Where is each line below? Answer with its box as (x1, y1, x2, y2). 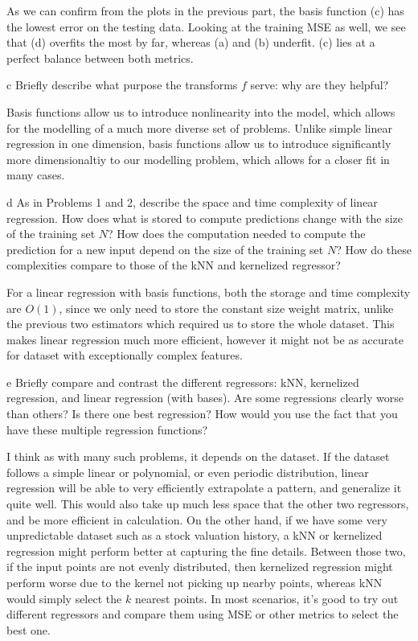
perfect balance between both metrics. (6, 49, 194, 66)
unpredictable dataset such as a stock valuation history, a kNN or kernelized (6, 527, 383, 544)
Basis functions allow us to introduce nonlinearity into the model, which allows (6, 103, 395, 120)
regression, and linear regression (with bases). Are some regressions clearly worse (6, 389, 404, 406)
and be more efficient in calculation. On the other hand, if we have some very (6, 511, 387, 528)
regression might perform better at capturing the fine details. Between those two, (6, 542, 406, 559)
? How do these (336, 240, 412, 257)
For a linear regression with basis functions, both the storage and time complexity (6, 283, 411, 300)
